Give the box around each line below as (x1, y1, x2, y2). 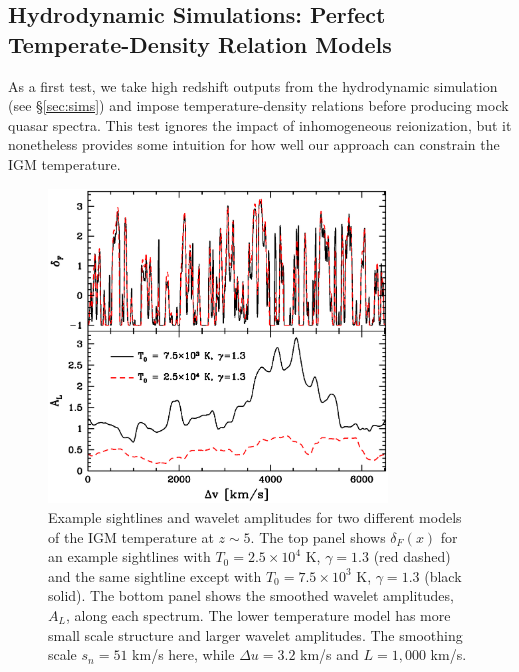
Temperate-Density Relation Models (8, 28, 392, 59)
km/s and (300, 644, 359, 665)
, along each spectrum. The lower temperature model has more (65, 605, 451, 625)
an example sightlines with (48, 546, 211, 567)
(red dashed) (373, 546, 451, 567)
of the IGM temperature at (48, 526, 214, 547)
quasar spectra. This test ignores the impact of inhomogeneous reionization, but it (8, 114, 512, 135)
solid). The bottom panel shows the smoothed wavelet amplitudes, (48, 585, 454, 606)
